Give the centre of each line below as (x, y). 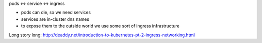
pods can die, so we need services (56, 13)
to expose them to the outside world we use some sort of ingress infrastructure (100, 26)
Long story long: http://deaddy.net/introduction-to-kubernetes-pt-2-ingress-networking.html (102, 35)
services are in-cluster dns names (55, 19)
